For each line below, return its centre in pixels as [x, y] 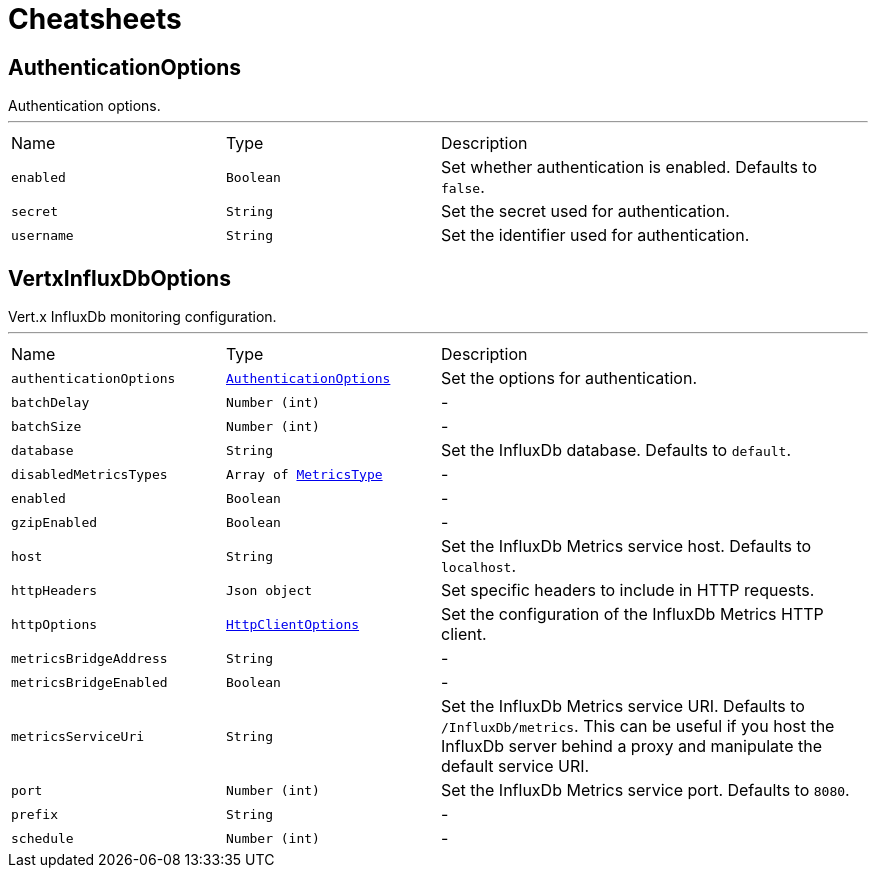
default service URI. [515, 766]
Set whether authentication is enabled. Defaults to [629, 167]
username [42, 235]
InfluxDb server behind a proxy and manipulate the [631, 746]
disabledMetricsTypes [89, 474]
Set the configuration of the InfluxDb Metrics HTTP [632, 614]
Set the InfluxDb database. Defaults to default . [616, 450]
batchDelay [50, 402]
